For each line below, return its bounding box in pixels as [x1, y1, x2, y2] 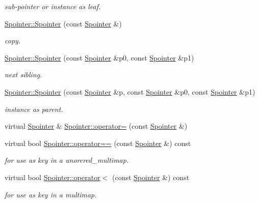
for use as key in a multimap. [5, 189, 97, 199]
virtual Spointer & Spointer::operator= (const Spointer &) [5, 121, 188, 131]
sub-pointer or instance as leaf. [5, 1, 101, 11]
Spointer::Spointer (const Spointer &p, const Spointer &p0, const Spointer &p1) [5, 86, 255, 97]
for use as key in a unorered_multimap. [5, 155, 129, 165]
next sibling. [5, 69, 42, 80]
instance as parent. [5, 103, 63, 114]
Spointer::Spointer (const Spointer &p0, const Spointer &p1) [5, 52, 194, 63]
